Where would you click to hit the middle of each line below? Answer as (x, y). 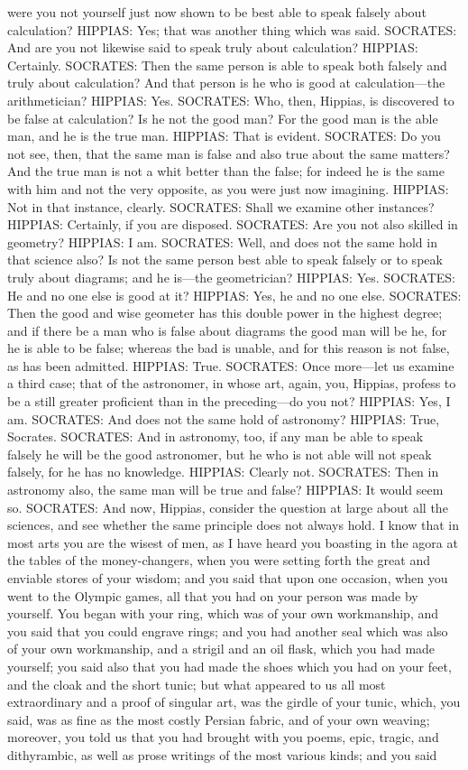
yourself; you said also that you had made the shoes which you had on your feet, (229, 666)
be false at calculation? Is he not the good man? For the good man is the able (223, 118)
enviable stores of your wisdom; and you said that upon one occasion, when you (228, 578)
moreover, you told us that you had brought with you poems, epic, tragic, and (223, 737)
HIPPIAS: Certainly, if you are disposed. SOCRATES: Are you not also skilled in (233, 224)
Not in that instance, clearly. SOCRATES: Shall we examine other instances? (221, 206)
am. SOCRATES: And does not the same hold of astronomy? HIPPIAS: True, (224, 418)
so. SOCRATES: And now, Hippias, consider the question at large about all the (228, 507)
